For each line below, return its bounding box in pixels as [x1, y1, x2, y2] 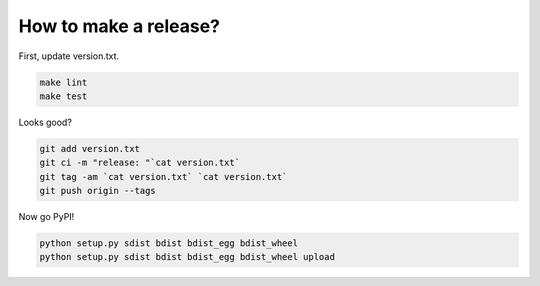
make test [39, 90, 88, 102]
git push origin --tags [39, 185, 157, 197]
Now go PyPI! [18, 211, 75, 223]
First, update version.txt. [18, 50, 120, 62]
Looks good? [18, 116, 72, 128]
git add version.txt [39, 143, 140, 154]
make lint [39, 76, 88, 88]
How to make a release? [18, 15, 220, 37]
